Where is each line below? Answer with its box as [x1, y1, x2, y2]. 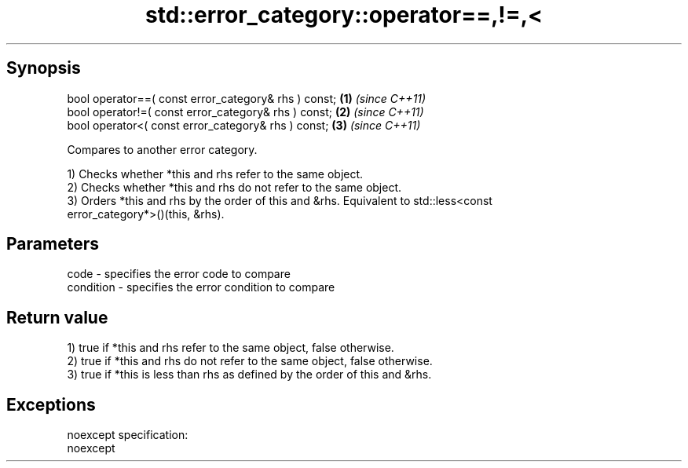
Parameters [6, 234, 99, 254]
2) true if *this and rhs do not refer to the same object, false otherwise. [67, 354, 433, 368]
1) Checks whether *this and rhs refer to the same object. [67, 166, 364, 181]
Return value [6, 307, 108, 327]
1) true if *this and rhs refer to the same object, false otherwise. [67, 341, 394, 355]
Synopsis [6, 58, 81, 79]
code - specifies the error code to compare [67, 267, 291, 281]
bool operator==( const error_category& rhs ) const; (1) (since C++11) [67, 91, 426, 105]
